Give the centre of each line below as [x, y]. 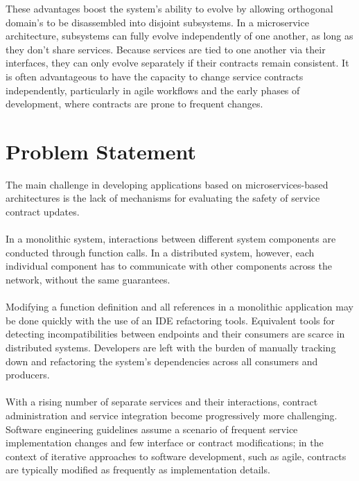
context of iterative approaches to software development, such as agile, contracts [176, 456]
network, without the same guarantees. [88, 280]
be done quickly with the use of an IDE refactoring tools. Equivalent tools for [170, 320]
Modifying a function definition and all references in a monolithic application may [179, 307]
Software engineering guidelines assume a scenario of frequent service [152, 429]
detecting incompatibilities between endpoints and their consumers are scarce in [175, 334]
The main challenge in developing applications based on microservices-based [167, 184]
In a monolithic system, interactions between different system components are [171, 239]
